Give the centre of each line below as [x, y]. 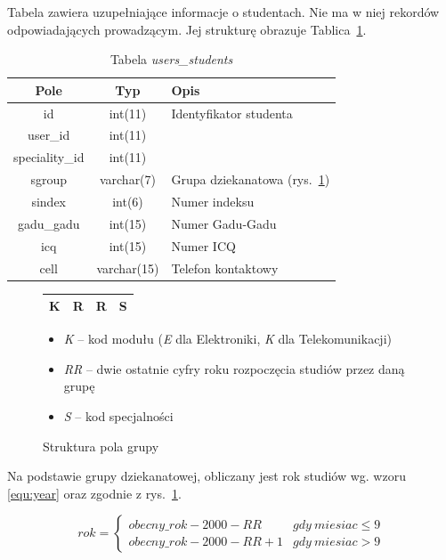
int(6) [128, 201]
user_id [49, 135]
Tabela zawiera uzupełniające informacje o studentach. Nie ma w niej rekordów [223, 12]
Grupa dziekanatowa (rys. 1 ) [251, 179]
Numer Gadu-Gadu [224, 223]
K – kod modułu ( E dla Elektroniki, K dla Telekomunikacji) [227, 339]
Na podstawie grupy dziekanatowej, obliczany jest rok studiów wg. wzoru [207, 476]
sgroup [49, 179]
